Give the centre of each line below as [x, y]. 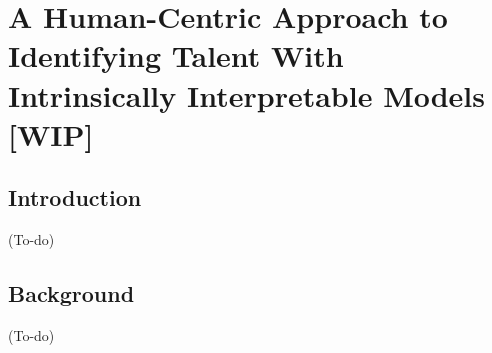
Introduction [75, 197]
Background [71, 293]
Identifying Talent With [176, 55]
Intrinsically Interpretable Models [247, 94]
